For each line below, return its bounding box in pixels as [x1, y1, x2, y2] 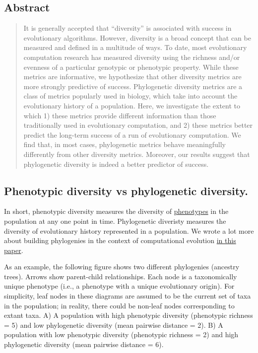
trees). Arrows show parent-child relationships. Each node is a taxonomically [4, 271, 237, 281]
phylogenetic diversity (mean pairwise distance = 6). [4, 339, 164, 350]
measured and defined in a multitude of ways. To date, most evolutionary [23, 42, 247, 52]
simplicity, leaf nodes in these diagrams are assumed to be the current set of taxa [4, 291, 251, 301]
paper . [4, 245, 23, 255]
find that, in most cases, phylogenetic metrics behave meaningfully [23, 139, 226, 150]
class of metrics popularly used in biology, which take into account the [23, 91, 238, 101]
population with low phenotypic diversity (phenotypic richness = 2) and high [4, 329, 239, 340]
